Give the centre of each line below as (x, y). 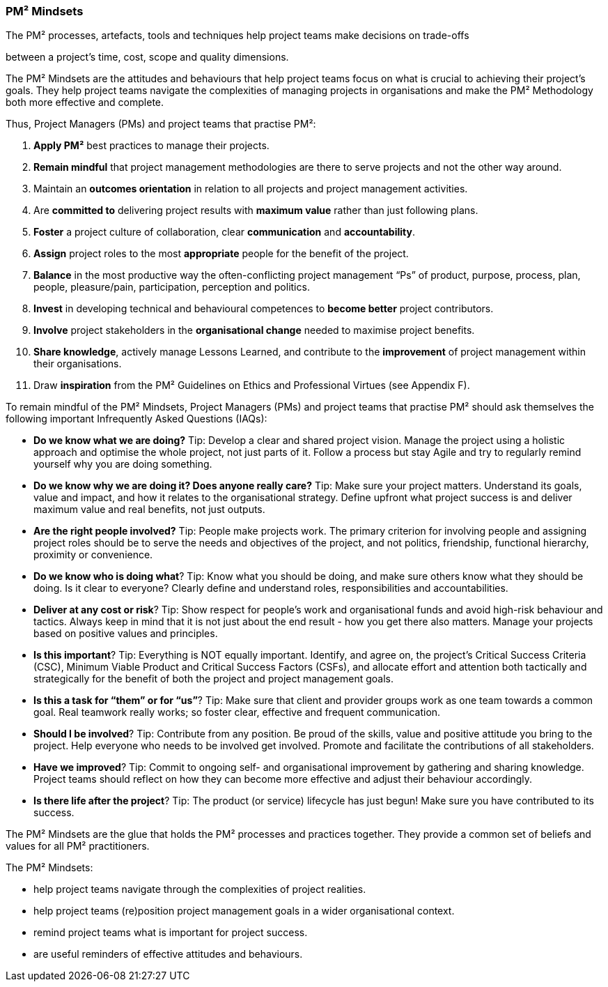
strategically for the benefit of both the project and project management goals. (213, 679)
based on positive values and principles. (126, 634)
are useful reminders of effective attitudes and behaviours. (168, 954)
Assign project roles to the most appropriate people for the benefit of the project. (221, 254)
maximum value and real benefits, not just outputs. (149, 510)
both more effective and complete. (85, 102)
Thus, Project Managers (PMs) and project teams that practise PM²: (161, 124)
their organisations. (78, 364)
